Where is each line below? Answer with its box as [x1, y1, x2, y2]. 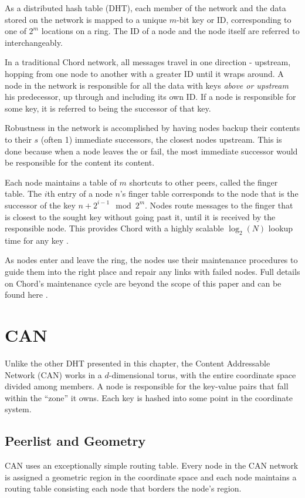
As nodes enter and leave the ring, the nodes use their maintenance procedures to [5, 254, 298, 266]
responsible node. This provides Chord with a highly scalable [5, 222, 224, 234]
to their [5, 133, 32, 145]
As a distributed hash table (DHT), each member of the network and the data [5, 2, 286, 14]
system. [5, 403, 32, 415]
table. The [5, 187, 42, 200]
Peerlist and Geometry [5, 432, 146, 450]
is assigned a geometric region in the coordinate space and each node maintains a [5, 470, 297, 483]
